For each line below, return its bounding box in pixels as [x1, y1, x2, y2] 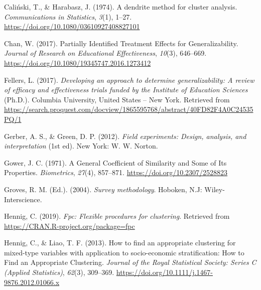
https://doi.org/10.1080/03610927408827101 [4, 21, 140, 32]
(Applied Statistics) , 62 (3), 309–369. [4, 267, 114, 277]
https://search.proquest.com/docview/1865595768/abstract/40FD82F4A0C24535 [4, 104, 253, 114]
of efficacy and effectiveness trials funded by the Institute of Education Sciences [4, 84, 248, 95]
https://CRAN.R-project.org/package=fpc [4, 220, 135, 231]
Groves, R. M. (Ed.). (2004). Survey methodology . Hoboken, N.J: [4, 184, 202, 194]
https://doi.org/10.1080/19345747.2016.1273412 [4, 57, 151, 68]
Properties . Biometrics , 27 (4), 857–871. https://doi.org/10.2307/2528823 [4, 167, 228, 178]
